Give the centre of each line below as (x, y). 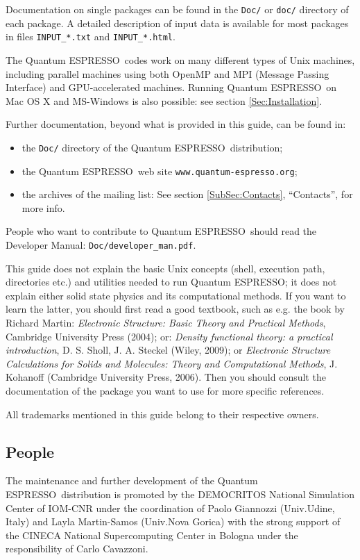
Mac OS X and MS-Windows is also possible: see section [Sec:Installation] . (164, 100)
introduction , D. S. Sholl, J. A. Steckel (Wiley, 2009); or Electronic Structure (168, 350)
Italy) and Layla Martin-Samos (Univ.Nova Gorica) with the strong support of (173, 521)
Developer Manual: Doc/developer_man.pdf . (101, 244)
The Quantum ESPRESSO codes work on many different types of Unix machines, (180, 59)
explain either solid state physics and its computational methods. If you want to (176, 295)
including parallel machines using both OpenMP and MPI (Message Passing (168, 73)
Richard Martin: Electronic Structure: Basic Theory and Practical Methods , (166, 322)
